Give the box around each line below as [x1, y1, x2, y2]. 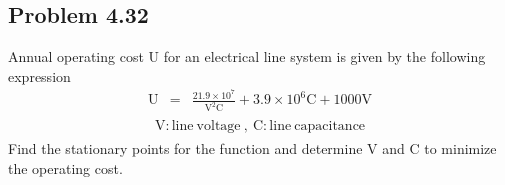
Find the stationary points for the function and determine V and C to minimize [8, 138, 497, 159]
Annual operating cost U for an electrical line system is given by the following [8, 46, 486, 67]
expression [8, 65, 71, 86]
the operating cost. [8, 158, 123, 179]
